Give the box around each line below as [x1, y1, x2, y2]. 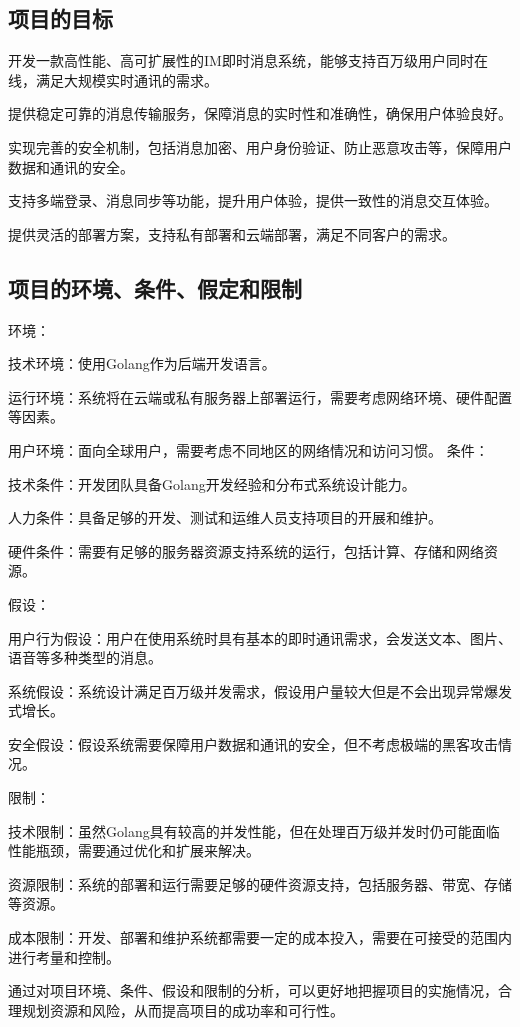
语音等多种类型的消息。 [8, 647, 162, 668]
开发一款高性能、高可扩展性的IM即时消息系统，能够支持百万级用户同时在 [8, 50, 488, 71]
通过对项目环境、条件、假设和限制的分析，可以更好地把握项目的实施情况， [8, 980, 498, 1001]
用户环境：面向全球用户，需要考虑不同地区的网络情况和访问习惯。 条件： [8, 439, 489, 460]
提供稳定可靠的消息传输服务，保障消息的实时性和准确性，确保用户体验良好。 [8, 103, 512, 124]
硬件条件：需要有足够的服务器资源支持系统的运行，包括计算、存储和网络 [8, 540, 484, 561]
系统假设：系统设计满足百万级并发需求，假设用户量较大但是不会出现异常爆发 [8, 680, 512, 701]
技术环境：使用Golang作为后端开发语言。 [8, 353, 276, 374]
